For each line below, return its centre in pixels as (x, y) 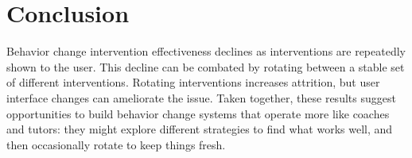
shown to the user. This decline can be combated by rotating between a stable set (206, 66)
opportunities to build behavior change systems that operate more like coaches (198, 113)
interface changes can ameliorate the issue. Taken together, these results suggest (201, 97)
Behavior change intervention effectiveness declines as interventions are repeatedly (206, 51)
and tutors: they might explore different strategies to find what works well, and (200, 129)
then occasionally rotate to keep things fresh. (116, 144)
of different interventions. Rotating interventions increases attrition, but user (193, 82)
